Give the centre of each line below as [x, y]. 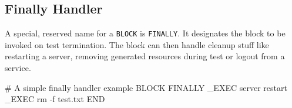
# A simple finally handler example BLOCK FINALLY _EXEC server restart [146, 87]
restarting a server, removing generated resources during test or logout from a [145, 56]
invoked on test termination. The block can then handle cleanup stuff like [137, 44]
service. [18, 68]
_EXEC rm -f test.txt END [55, 99]
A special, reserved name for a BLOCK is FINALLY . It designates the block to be [145, 33]
